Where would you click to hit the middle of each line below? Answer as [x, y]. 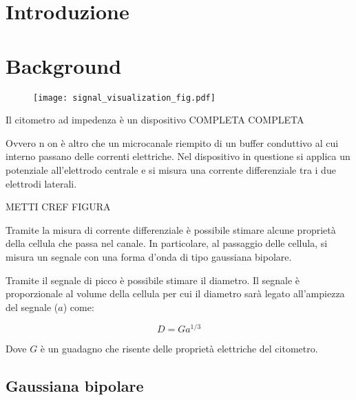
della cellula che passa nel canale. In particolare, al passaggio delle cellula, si [167, 243]
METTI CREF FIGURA [58, 207]
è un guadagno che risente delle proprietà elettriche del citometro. [179, 349]
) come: [78, 307]
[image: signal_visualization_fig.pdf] [124, 98]
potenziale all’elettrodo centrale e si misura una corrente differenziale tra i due [171, 169]
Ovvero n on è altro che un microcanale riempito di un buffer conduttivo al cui [172, 142]
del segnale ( [32, 307]
